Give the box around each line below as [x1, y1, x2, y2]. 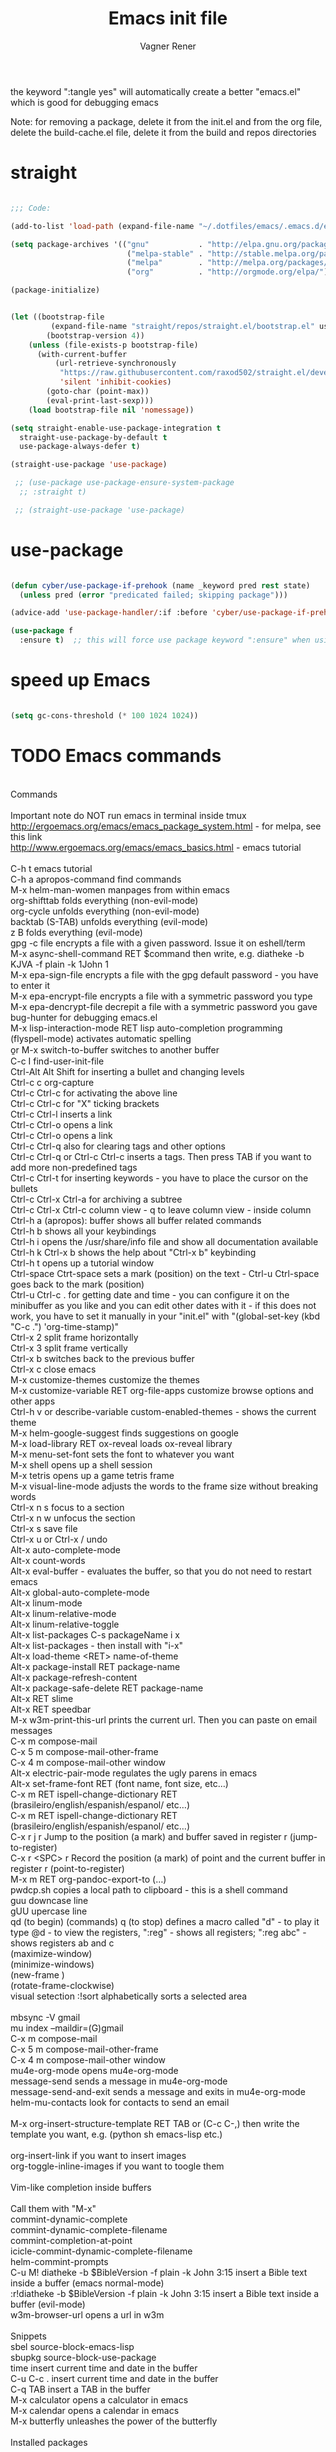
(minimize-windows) [10, 1958, 95, 1970]
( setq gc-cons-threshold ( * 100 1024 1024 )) [10, 711, 199, 721]
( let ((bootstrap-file [10, 312, 105, 322]
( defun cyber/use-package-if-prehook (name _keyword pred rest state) [10, 580, 311, 591]
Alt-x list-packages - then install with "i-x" [10, 1639, 184, 1651]
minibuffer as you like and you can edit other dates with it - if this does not [10, 1299, 317, 1311]
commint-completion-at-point [10, 2234, 133, 2246]
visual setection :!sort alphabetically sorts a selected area [10, 1990, 248, 2002]
